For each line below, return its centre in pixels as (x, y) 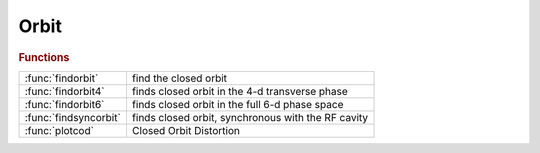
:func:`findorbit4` (64, 91)
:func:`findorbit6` (64, 104)
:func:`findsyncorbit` (73, 117)
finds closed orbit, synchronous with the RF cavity (250, 117)
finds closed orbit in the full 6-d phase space (237, 104)
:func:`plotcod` (59, 130)
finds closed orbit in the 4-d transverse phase (240, 91)
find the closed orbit (179, 78)
